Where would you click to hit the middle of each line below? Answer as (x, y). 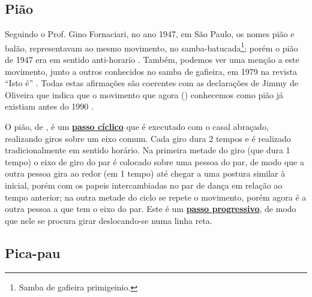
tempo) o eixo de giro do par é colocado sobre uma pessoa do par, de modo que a (154, 161)
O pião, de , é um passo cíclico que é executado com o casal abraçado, (137, 127)
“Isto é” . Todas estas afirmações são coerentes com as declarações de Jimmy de (151, 83)
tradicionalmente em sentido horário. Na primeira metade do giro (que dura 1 (148, 150)
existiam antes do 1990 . (49, 106)
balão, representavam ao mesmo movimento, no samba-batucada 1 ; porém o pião (151, 47)
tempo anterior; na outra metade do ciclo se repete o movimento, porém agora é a (156, 197)
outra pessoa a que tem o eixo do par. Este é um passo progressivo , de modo (151, 209)
